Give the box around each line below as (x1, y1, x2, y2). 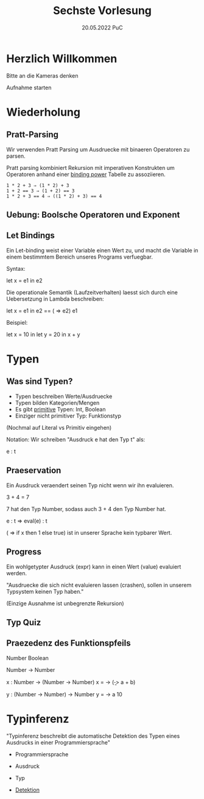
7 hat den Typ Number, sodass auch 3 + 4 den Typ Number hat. (6, 505, 166, 512)
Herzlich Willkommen (6, 51, 118, 65)
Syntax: (6, 265, 26, 272)
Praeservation (6, 465, 62, 476)
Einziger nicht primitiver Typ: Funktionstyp (15, 412, 122, 419)
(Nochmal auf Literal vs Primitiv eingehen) (6, 424, 112, 431)
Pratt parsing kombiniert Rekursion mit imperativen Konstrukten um (6, 164, 175, 171)
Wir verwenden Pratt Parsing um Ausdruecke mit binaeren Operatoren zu (6, 145, 190, 153)
